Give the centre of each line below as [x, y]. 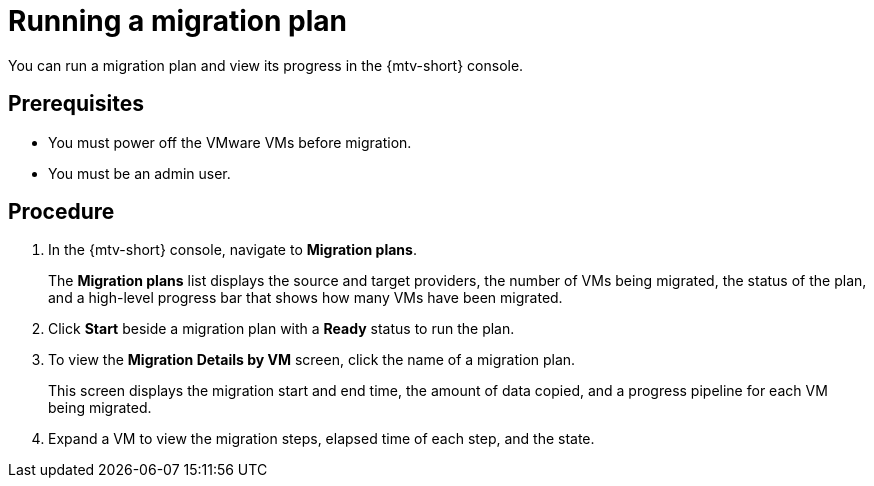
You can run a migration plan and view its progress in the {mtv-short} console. [266, 65]
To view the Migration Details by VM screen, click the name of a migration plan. [312, 360]
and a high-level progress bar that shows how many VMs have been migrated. [305, 298]
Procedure [61, 212]
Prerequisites [76, 104]
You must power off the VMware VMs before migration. [230, 142]
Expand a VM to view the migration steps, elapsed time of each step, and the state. [321, 439]
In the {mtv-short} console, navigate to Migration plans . [232, 250]
